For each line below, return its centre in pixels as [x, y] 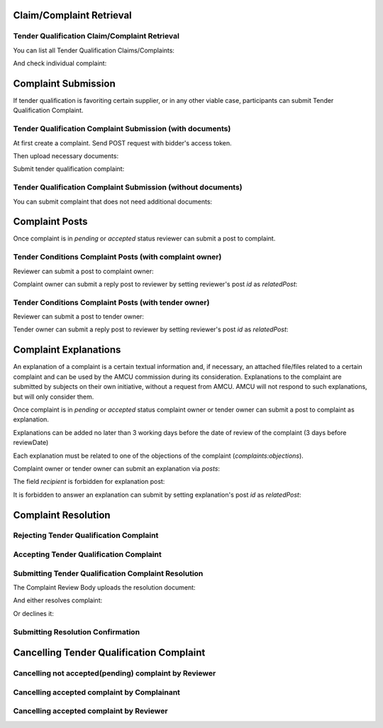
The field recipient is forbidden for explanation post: [89, 482]
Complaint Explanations [67, 350]
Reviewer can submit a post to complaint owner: [83, 271]
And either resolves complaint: [58, 600]
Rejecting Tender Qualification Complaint [86, 536]
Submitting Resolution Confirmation [77, 632]
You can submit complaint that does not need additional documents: [113, 202]
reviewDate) [31, 443]
